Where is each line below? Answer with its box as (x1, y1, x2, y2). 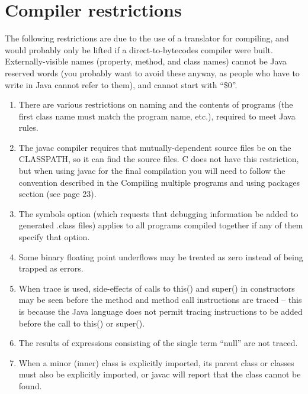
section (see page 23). (18, 188, 97, 200)
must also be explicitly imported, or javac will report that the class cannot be (18, 368, 301, 380)
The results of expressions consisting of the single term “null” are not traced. (18, 337, 298, 349)
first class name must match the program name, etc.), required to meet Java (18, 109, 296, 122)
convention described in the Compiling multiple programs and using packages (18, 176, 300, 188)
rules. (18, 121, 38, 134)
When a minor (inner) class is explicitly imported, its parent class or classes (18, 356, 294, 369)
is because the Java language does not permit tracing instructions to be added (18, 305, 303, 317)
